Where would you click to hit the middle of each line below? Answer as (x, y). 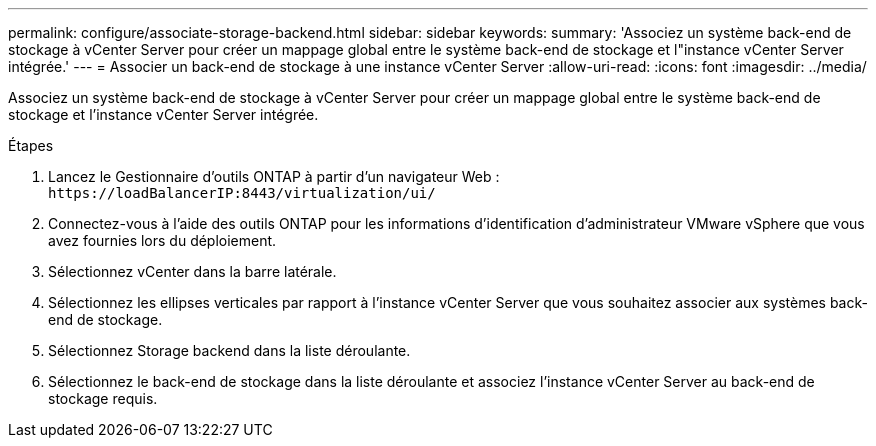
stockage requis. (103, 398)
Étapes (31, 145)
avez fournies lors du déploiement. (162, 240)
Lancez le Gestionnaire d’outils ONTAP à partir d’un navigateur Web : (274, 176)
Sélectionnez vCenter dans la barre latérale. (192, 271)
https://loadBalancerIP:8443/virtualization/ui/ (242, 193)
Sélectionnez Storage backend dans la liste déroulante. (229, 350)
